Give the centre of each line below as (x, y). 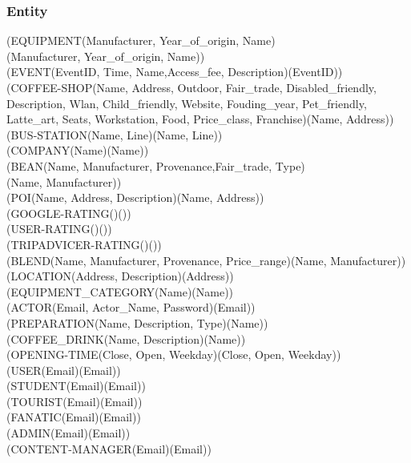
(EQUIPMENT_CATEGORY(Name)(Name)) (120, 291)
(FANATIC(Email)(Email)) (74, 417)
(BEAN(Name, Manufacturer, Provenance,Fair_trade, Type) (156, 165)
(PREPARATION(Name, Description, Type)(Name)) (137, 322)
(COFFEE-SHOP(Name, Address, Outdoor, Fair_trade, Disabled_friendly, (191, 87)
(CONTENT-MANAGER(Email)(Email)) (109, 448)
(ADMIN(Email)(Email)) (68, 433)
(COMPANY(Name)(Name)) (78, 150)
